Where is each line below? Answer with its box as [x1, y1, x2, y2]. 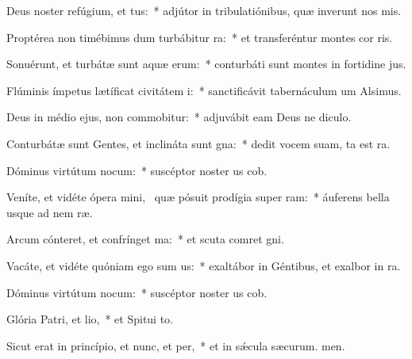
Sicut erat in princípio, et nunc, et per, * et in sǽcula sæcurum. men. [6, 337, 345, 353]
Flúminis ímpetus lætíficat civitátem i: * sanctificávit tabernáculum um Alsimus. [6, 82, 402, 98]
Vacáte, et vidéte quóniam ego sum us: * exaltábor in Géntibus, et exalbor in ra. [6, 257, 401, 273]
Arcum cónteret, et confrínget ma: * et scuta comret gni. [6, 231, 284, 247]
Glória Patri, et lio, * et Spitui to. [6, 311, 174, 327]
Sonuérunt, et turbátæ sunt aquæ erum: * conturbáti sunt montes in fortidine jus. [6, 55, 406, 72]
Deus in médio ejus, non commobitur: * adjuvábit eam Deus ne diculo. [6, 109, 352, 125]
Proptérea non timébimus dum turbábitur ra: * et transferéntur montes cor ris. [6, 29, 393, 45]
